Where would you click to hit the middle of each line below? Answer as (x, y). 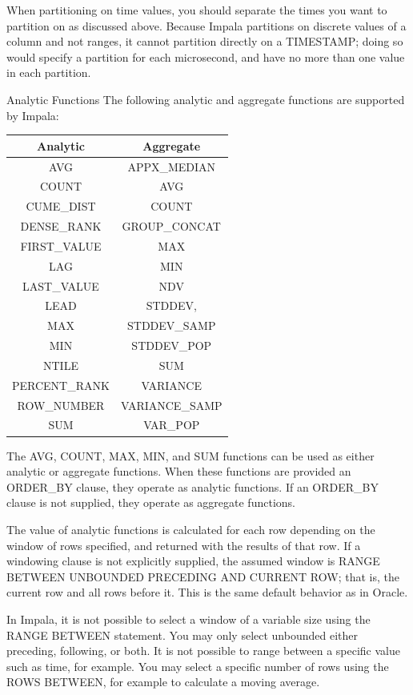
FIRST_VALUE (61, 245)
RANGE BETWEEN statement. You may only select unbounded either (182, 635)
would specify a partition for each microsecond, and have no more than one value (206, 56)
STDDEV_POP (172, 345)
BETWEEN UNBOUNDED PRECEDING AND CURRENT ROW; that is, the (203, 576)
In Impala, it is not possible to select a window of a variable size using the (188, 619)
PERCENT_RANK (61, 385)
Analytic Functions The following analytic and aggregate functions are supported (206, 99)
